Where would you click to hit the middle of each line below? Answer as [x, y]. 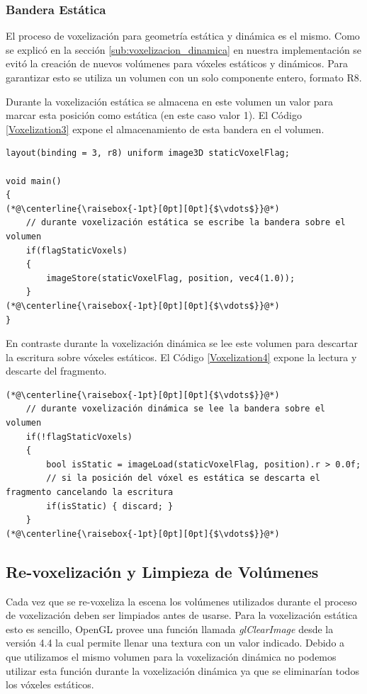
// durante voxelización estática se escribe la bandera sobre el [186, 223]
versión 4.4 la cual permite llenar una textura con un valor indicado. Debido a [175, 643]
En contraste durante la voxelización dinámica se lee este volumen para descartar [182, 343]
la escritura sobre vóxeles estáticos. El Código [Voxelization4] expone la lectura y [181, 357]
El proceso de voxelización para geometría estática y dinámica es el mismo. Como [183, 36]
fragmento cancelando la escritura [90, 493]
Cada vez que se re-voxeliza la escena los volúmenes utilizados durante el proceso [181, 601]
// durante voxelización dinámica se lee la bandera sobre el [176, 409]
